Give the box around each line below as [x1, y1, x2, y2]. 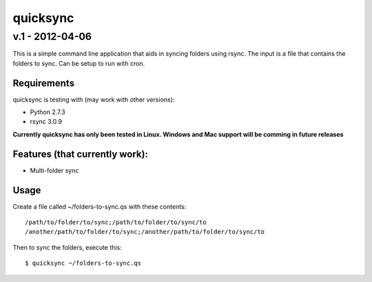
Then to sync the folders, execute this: [12, 243, 122, 251]
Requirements [12, 77, 75, 89]
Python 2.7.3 [30, 108, 65, 116]
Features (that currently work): [12, 148, 148, 160]
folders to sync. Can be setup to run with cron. [12, 59, 145, 67]
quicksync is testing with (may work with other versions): [12, 95, 175, 103]
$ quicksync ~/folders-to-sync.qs [25, 259, 141, 268]
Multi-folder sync [30, 166, 79, 175]
